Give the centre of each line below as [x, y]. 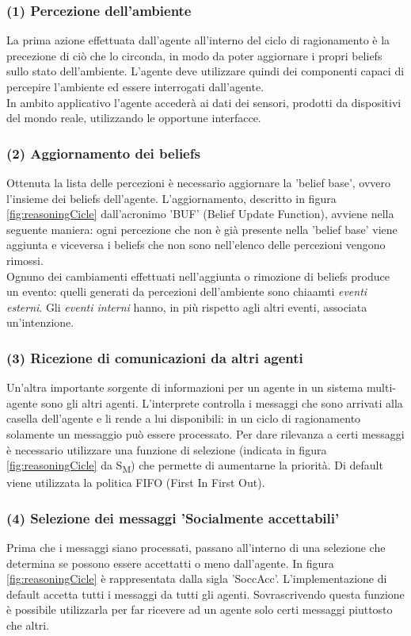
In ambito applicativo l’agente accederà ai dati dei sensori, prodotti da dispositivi [204, 102]
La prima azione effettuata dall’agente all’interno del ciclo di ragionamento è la [198, 40]
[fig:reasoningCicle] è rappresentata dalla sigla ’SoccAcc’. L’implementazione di [197, 579]
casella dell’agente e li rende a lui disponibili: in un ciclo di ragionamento [184, 418]
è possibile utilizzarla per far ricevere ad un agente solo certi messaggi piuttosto [200, 609]
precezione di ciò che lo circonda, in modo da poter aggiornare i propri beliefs [194, 55]
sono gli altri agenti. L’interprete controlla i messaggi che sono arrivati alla [222, 402]
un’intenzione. [40, 322]
